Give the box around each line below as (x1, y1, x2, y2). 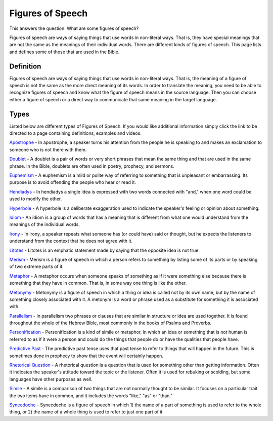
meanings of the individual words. (9, 221, 80, 227)
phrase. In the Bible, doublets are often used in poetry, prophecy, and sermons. (9, 163, 174, 169)
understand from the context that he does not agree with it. (9, 238, 133, 244)
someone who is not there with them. (9, 146, 87, 152)
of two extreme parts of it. (9, 263, 64, 270)
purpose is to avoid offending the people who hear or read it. (9, 179, 136, 185)
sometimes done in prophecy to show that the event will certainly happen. (9, 353, 164, 359)
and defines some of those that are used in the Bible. (9, 49, 120, 55)
